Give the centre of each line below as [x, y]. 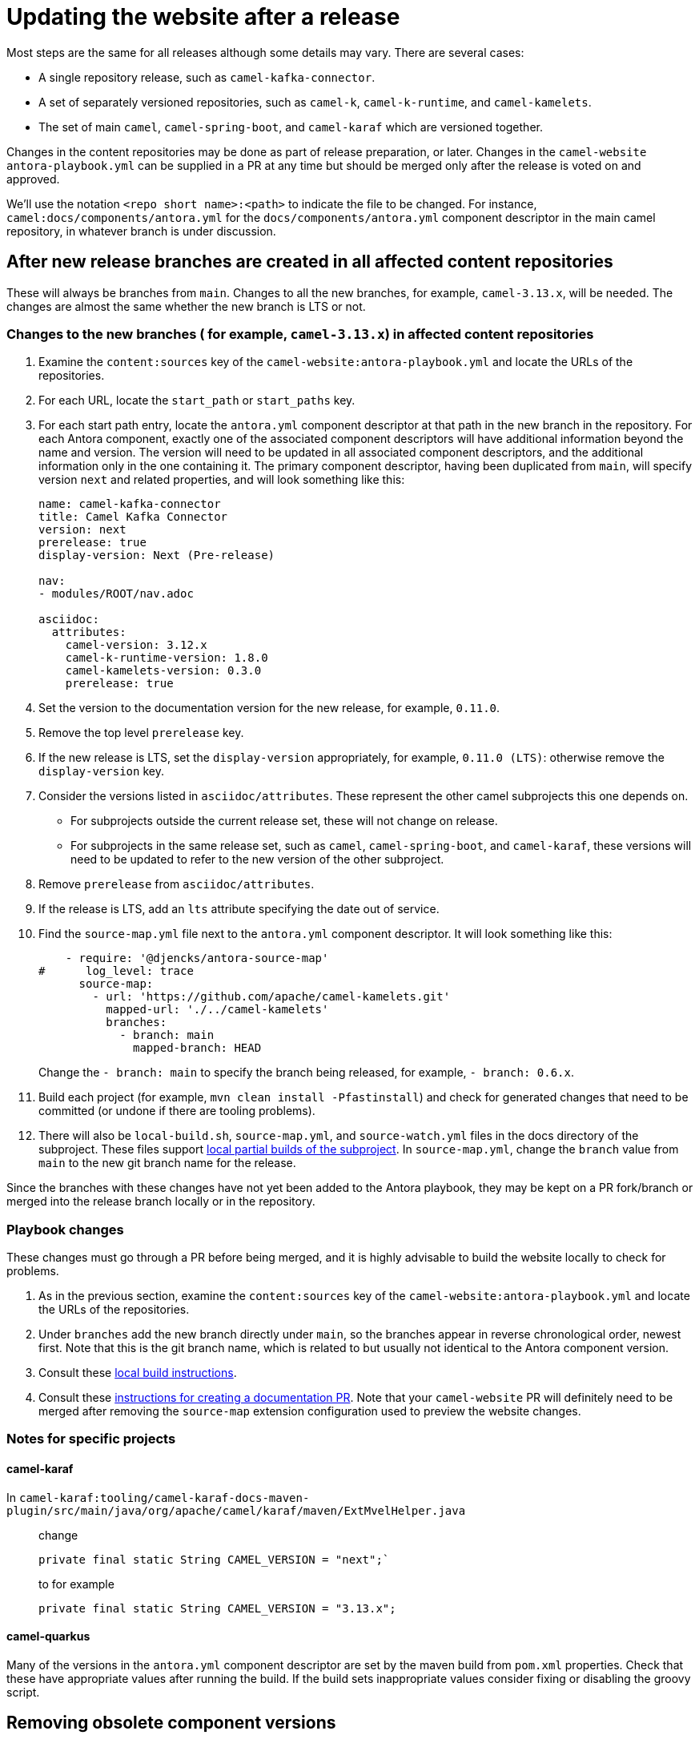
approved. [33, 179]
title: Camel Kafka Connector [133, 517]
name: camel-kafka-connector [130, 504]
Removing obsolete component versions [171, 1723]
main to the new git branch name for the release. [167, 1163]
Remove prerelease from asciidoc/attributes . [177, 884]
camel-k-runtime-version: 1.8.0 [167, 658]
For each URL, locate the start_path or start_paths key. [197, 401]
